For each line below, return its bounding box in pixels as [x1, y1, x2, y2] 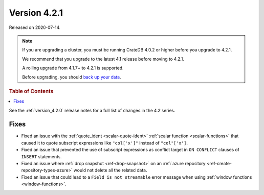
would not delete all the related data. [73, 167, 147, 173]
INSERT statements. [21, 153, 62, 159]
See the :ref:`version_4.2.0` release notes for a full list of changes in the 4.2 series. [9, 107, 176, 113]
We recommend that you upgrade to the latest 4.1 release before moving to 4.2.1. [22, 56, 184, 62]
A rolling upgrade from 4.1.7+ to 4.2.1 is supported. [22, 65, 124, 71]
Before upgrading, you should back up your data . [22, 74, 121, 80]
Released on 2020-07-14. [9, 24, 61, 30]
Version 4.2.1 [9, 7, 63, 18]
